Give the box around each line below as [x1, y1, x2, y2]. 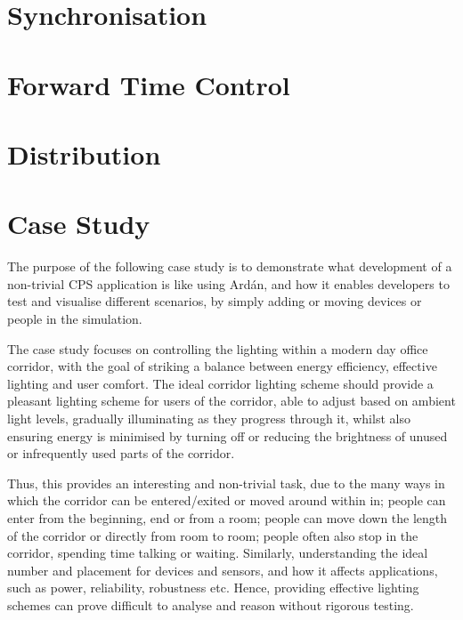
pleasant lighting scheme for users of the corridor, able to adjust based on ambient [7, 391, 456, 410]
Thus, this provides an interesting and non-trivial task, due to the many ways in [7, 473, 445, 492]
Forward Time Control [7, 66, 290, 102]
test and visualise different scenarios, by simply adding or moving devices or [7, 292, 422, 310]
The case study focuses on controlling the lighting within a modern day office [7, 339, 428, 358]
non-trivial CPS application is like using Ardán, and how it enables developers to [7, 274, 450, 293]
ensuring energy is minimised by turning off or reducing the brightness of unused [7, 426, 448, 445]
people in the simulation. [7, 310, 142, 328]
